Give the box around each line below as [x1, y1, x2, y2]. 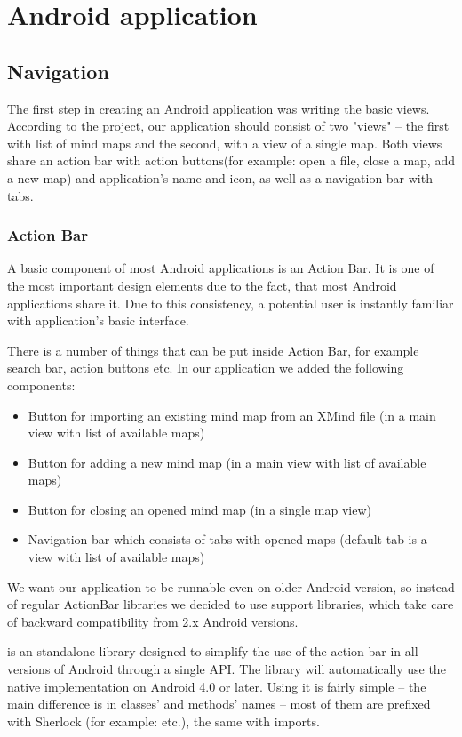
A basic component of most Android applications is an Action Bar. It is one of [7, 259, 434, 277]
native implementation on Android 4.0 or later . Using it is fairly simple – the [7, 677, 426, 695]
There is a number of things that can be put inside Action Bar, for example [7, 340, 419, 359]
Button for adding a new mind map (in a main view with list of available [28, 453, 426, 471]
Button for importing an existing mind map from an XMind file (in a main [28, 405, 436, 424]
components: [7, 375, 76, 394]
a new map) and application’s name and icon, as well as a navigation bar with [7, 168, 433, 187]
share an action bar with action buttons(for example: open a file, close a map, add [7, 151, 455, 170]
